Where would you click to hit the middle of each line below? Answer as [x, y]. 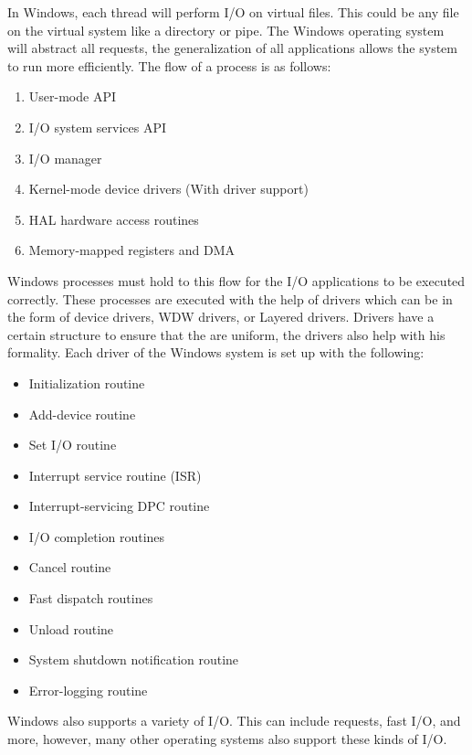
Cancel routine [70, 567]
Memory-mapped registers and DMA [132, 250]
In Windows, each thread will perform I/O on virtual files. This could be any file [233, 12]
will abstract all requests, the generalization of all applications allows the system [232, 48]
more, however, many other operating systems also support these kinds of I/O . [227, 739]
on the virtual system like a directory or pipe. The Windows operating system [226, 30]
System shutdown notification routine [134, 659]
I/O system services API [98, 127]
